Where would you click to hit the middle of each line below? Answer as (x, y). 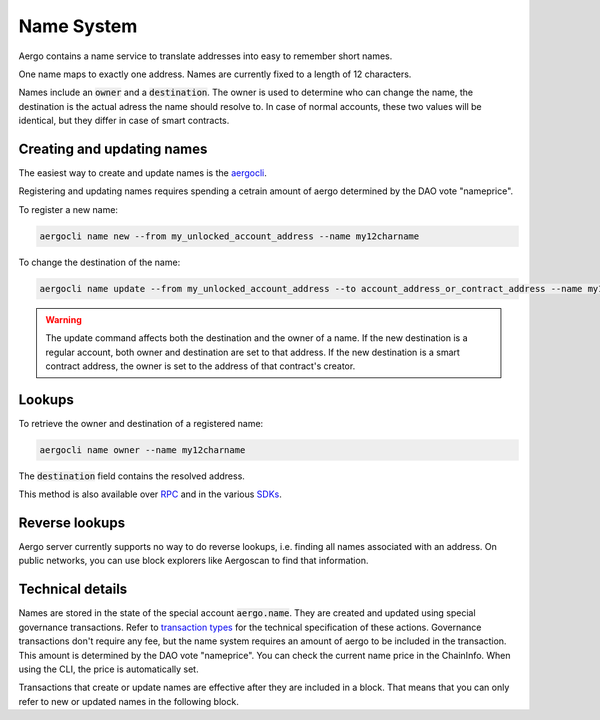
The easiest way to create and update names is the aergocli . (142, 173)
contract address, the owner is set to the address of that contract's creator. (200, 366)
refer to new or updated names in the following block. (128, 701)
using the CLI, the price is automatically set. (108, 669)
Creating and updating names (113, 148)
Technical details (73, 589)
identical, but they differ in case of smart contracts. (124, 121)
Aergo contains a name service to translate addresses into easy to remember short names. (205, 56)
